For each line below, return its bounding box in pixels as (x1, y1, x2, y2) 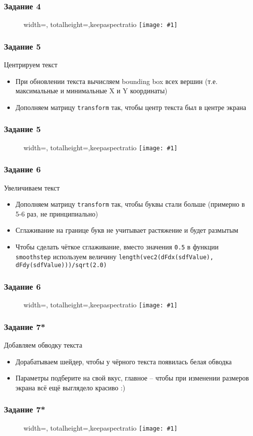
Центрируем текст (4, 59, 58, 70)
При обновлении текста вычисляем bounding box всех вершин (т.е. (15, 76, 218, 86)
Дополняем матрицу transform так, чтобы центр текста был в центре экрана (15, 102, 246, 112)
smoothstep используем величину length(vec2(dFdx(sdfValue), (15, 251, 214, 261)
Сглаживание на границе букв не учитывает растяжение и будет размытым (15, 225, 238, 235)
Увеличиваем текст (4, 182, 60, 192)
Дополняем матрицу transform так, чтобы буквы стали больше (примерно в (15, 199, 245, 209)
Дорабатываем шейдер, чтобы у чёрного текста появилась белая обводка (15, 356, 232, 366)
